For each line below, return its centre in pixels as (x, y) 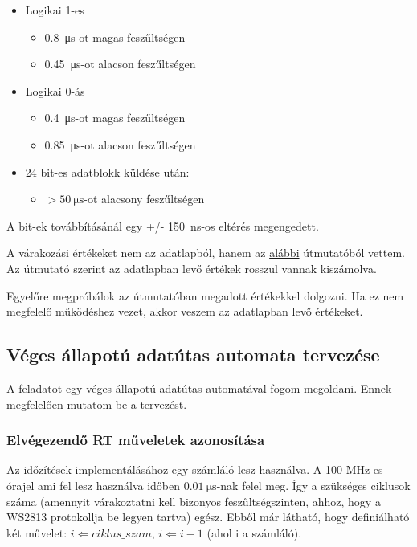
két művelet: (37, 532)
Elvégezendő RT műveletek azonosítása (136, 440)
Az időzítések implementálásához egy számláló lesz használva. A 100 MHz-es (195, 469)
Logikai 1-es (55, 10)
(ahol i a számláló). (254, 532)
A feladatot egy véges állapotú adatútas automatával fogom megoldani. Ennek (199, 388)
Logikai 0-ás (55, 90)
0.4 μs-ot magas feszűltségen (115, 118)
